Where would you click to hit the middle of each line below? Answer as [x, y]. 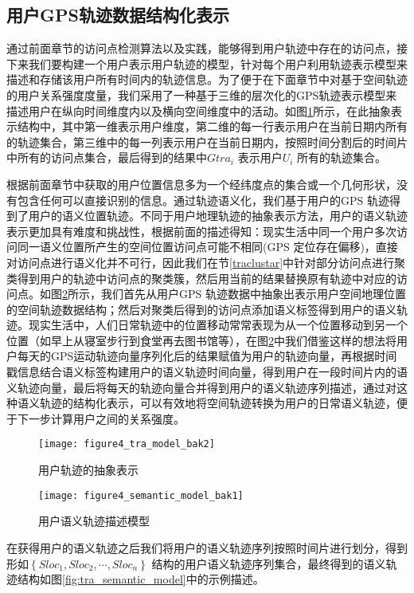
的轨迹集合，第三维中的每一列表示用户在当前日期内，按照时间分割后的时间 [201, 141]
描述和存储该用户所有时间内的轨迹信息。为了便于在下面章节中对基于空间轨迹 [207, 79]
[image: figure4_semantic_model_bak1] [141, 495]
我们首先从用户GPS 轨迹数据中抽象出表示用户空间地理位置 [253, 294]
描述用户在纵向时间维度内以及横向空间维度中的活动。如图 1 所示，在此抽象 [199, 110]
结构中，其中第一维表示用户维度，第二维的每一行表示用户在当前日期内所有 [212, 126]
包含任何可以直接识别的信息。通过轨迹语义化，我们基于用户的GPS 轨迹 [203, 200]
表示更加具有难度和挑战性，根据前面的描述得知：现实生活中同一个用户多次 [201, 231]
